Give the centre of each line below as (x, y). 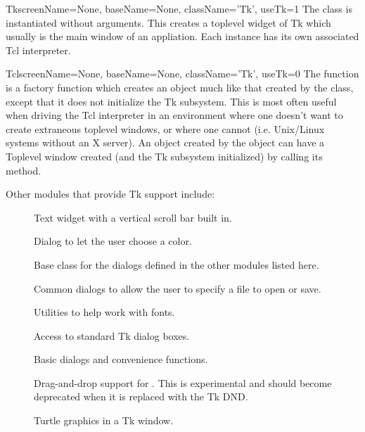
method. (24, 170)
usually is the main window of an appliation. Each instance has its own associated (182, 36)
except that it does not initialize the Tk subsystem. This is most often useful (171, 101)
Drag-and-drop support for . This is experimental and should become (183, 382)
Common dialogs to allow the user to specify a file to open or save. (178, 288)
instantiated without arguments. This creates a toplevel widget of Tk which (168, 22)
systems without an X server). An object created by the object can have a (165, 142)
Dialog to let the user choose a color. (113, 241)
